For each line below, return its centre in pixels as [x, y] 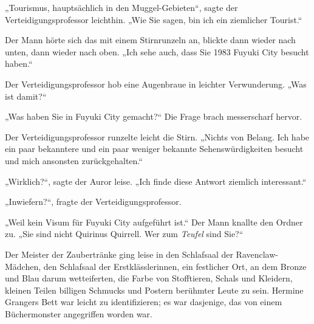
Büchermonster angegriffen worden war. [79, 313]
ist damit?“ [26, 96]
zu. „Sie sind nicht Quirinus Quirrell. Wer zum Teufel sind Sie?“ [124, 234]
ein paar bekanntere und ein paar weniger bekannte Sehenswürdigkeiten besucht [154, 149]
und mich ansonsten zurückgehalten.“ [74, 160]
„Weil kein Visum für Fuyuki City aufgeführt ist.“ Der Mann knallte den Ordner [154, 222]
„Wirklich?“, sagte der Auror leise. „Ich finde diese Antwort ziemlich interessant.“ [156, 181]
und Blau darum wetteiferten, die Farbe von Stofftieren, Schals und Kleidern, [149, 278]
